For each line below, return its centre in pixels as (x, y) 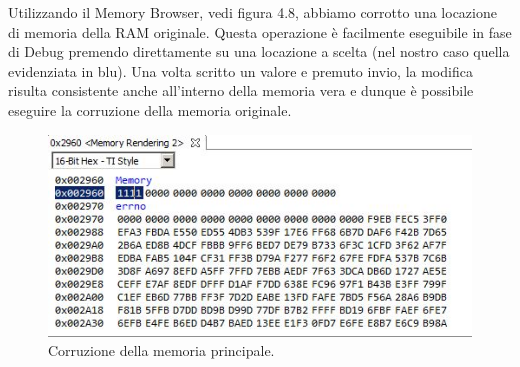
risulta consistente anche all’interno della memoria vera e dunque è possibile (241, 90)
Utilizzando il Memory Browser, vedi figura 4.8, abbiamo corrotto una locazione (252, 12)
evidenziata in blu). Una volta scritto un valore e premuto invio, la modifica (240, 70)
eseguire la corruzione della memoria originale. (150, 109)
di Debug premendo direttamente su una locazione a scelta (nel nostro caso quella (259, 51)
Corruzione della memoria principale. (161, 350)
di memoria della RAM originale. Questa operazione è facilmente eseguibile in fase (260, 31)
